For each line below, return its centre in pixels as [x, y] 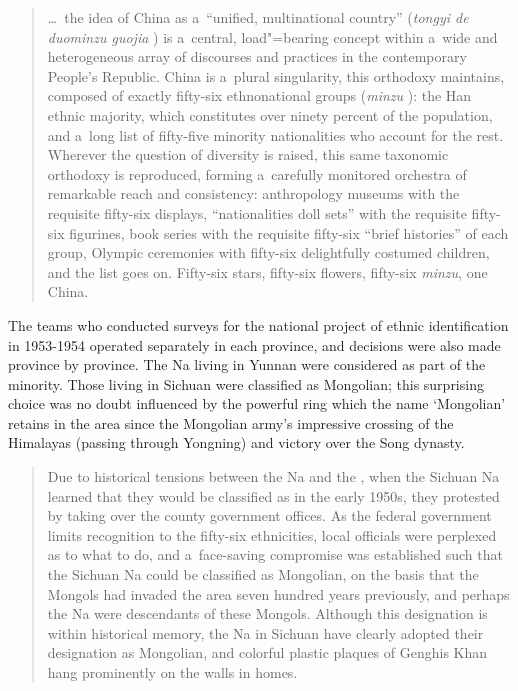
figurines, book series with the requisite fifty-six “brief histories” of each [289, 232]
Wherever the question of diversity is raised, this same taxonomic [248, 154]
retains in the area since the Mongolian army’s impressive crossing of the [231, 422]
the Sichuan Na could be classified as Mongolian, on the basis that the [263, 574]
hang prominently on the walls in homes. [172, 672]
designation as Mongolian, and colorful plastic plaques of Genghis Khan [267, 652]
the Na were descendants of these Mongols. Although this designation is [267, 613]
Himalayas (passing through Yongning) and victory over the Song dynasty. [236, 442]
